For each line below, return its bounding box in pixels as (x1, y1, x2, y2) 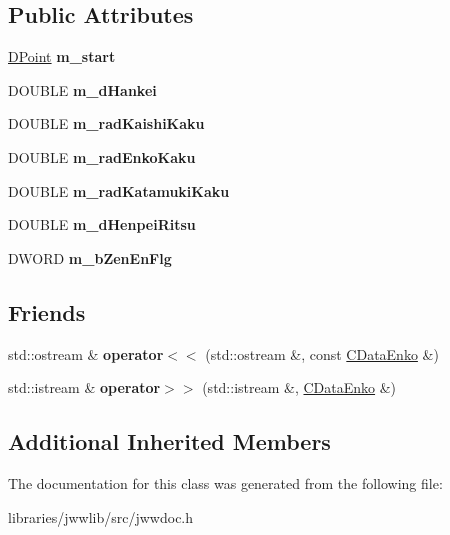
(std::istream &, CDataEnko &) (202, 377, 397, 398)
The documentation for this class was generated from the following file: (8, 472, 443, 493)
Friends (8, 296, 86, 327)
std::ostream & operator (8, 343, 164, 364)
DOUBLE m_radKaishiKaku (8, 113, 205, 134)
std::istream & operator (8, 377, 161, 398)
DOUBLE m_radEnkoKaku (8, 146, 196, 167)
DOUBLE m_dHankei (8, 79, 157, 100)
